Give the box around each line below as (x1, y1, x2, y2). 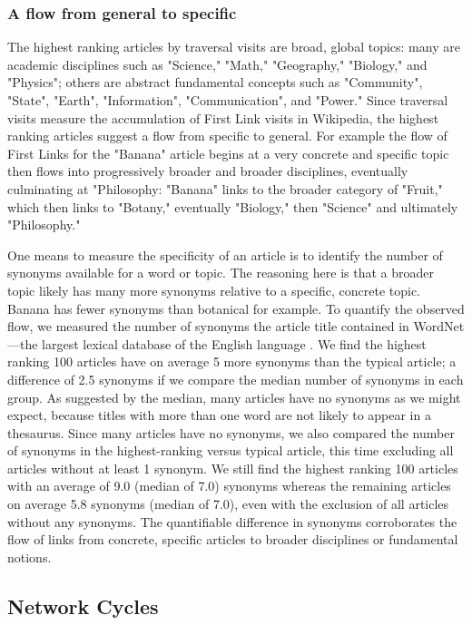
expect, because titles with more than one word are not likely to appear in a (7, 405, 431, 425)
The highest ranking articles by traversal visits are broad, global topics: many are (7, 37, 460, 56)
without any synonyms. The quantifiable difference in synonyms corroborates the (7, 512, 457, 531)
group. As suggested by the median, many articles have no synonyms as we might (7, 387, 461, 406)
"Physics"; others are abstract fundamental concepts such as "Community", (7, 73, 423, 92)
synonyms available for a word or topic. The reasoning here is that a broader (7, 263, 434, 282)
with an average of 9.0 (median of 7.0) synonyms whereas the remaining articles (7, 476, 451, 495)
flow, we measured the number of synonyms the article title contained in (7, 317, 409, 336)
